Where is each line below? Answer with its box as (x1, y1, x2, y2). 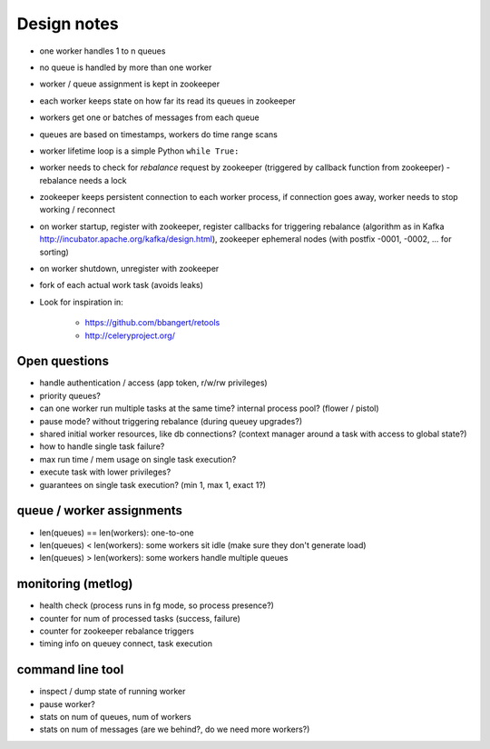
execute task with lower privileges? (39, 466, 171, 477)
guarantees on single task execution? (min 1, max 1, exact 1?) (39, 479, 267, 490)
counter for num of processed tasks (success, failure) (39, 613, 240, 624)
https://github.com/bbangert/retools (84, 317, 220, 328)
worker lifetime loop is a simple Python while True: (39, 145, 240, 156)
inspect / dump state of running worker (39, 686, 186, 697)
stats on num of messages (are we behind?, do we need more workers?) (39, 724, 310, 735)
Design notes (16, 14, 119, 34)
